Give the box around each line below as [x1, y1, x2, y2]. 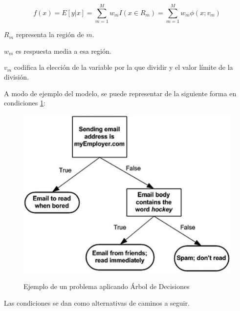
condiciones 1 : [4, 98, 45, 108]
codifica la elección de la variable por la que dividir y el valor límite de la [14, 62, 233, 72]
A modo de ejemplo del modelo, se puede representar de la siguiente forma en [4, 88, 237, 98]
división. [4, 71, 29, 82]
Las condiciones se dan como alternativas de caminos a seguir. [4, 297, 190, 308]
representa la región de [16, 29, 84, 40]
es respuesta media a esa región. [16, 45, 111, 56]
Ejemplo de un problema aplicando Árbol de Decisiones [23, 281, 190, 291]
